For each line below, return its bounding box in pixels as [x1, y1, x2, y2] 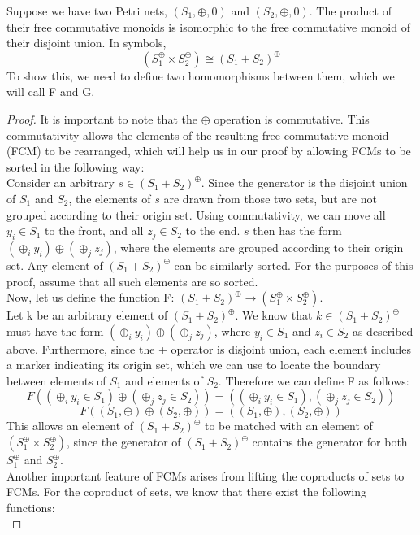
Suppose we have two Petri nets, [6, 2, 167, 19]
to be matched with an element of [204, 417, 373, 434]
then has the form [253, 222, 342, 239]
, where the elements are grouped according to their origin [113, 238, 404, 255]
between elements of [6, 372, 106, 389]
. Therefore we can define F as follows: [218, 372, 409, 389]
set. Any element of [6, 256, 103, 273]
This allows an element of [6, 417, 134, 434]
